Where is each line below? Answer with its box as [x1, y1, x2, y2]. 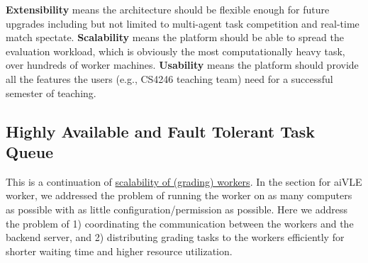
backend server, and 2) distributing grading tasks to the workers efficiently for [6, 230, 345, 245]
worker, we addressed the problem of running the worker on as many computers [6, 188, 352, 203]
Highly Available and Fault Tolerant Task [6, 120, 316, 142]
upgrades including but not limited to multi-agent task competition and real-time [6, 16, 359, 30]
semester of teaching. [6, 85, 96, 100]
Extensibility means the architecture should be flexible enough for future [6, 2, 330, 16]
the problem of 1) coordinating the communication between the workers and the [6, 216, 354, 230]
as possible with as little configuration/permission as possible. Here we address [6, 201, 348, 216]
